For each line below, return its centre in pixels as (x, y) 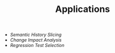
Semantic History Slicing (36, 35)
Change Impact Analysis (36, 40)
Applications (83, 9)
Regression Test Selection (37, 45)
